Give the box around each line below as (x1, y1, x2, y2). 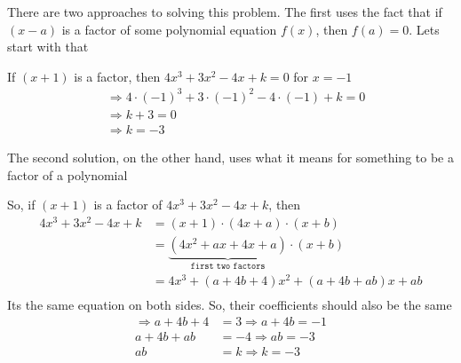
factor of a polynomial (7, 165, 128, 184)
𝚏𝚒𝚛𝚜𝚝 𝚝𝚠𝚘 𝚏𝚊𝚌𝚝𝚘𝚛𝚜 (190, 261, 266, 271)
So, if (7, 195, 36, 214)
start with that (7, 37, 89, 56)
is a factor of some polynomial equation (61, 20, 277, 38)
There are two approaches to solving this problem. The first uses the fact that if (7, 3, 442, 20)
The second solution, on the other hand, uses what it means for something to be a (7, 147, 454, 166)
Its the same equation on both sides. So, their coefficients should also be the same (7, 296, 452, 314)
